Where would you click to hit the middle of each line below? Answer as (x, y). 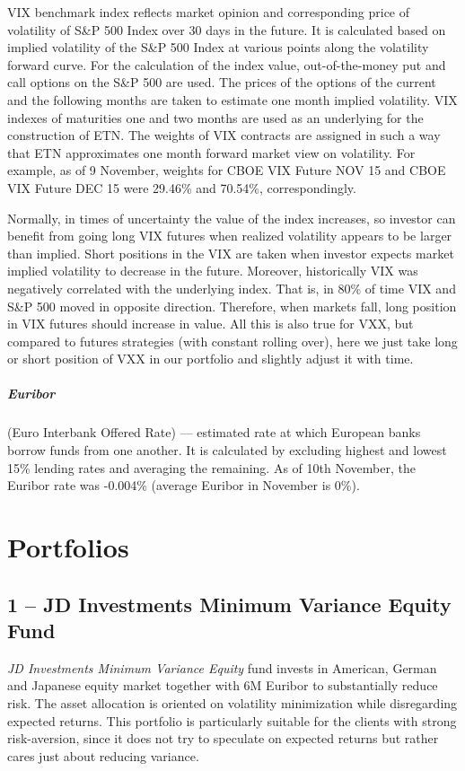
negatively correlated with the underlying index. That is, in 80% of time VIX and (232, 288)
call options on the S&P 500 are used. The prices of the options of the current (222, 82)
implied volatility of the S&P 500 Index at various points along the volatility (218, 47)
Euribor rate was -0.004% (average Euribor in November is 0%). (184, 485)
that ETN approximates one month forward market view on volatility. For (211, 152)
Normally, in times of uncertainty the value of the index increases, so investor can (232, 218)
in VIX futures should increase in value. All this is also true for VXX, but (211, 324)
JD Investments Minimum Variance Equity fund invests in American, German (222, 667)
